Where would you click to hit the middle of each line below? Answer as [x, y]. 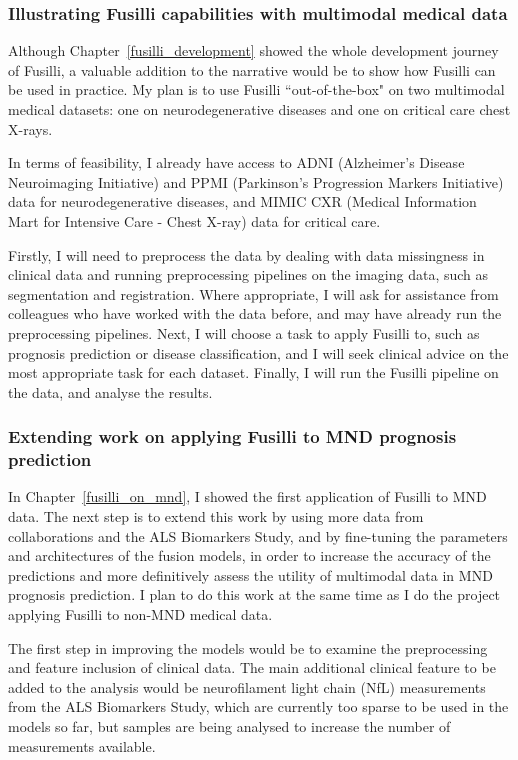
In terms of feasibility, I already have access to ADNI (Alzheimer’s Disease [236, 162]
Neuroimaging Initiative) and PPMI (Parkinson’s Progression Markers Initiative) [256, 181]
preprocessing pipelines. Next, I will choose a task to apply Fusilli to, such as [244, 332]
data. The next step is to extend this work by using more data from [216, 516]
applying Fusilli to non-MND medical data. [140, 614]
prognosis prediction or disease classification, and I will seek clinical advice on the [258, 352]
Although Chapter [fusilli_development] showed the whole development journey [253, 50]
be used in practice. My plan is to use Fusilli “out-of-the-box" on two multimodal [256, 89]
